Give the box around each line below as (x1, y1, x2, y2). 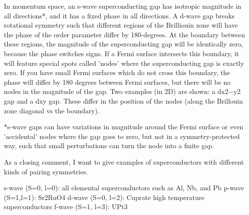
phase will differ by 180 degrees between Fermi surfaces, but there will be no (4, 77, 231, 87)
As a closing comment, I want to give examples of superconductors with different (4, 156, 244, 167)
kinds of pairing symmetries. (4, 166, 88, 176)
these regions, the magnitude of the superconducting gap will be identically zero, (4, 39, 243, 49)
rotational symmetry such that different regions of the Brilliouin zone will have (4, 20, 238, 30)
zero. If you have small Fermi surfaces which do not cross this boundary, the (4, 67, 230, 77)
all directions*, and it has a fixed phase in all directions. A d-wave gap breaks (4, 10, 235, 20)
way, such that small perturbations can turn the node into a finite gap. (4, 140, 214, 151)
